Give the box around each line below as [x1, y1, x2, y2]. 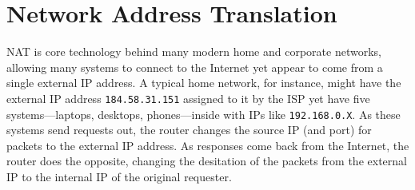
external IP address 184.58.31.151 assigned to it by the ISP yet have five [6, 89, 370, 106]
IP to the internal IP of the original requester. [6, 168, 232, 184]
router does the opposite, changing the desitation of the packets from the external [6, 152, 407, 169]
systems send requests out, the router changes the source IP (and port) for [6, 121, 372, 138]
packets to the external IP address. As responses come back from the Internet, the [6, 137, 409, 153]
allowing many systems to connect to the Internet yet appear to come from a [6, 58, 383, 75]
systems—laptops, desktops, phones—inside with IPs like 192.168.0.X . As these [6, 105, 401, 122]
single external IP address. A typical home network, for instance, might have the [6, 74, 401, 91]
